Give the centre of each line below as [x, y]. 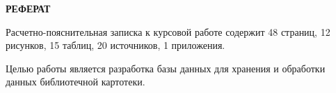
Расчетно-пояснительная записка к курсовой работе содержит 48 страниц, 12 [168, 31]
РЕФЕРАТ [28, 8]
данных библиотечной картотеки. [75, 82]
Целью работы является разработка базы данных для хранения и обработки [166, 68]
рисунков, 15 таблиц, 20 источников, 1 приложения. [115, 45]
